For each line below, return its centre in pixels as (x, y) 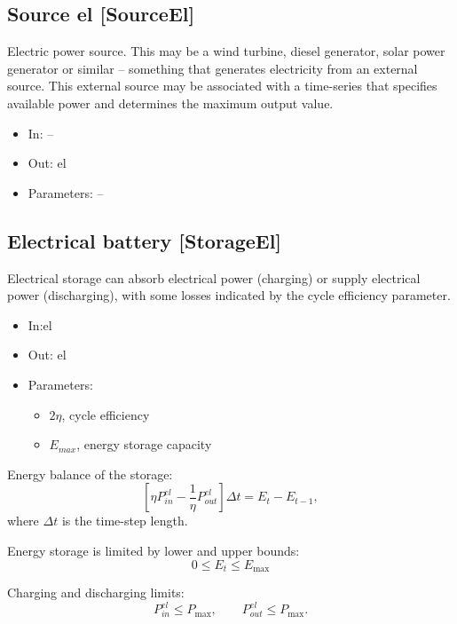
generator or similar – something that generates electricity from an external (213, 68)
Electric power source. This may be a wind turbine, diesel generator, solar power (226, 51)
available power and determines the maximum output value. (170, 103)
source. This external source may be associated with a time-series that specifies (222, 86)
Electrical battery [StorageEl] (145, 240)
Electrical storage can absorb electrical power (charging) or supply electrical (214, 277)
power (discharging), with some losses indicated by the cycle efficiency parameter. (229, 295)
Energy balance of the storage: (90, 474)
